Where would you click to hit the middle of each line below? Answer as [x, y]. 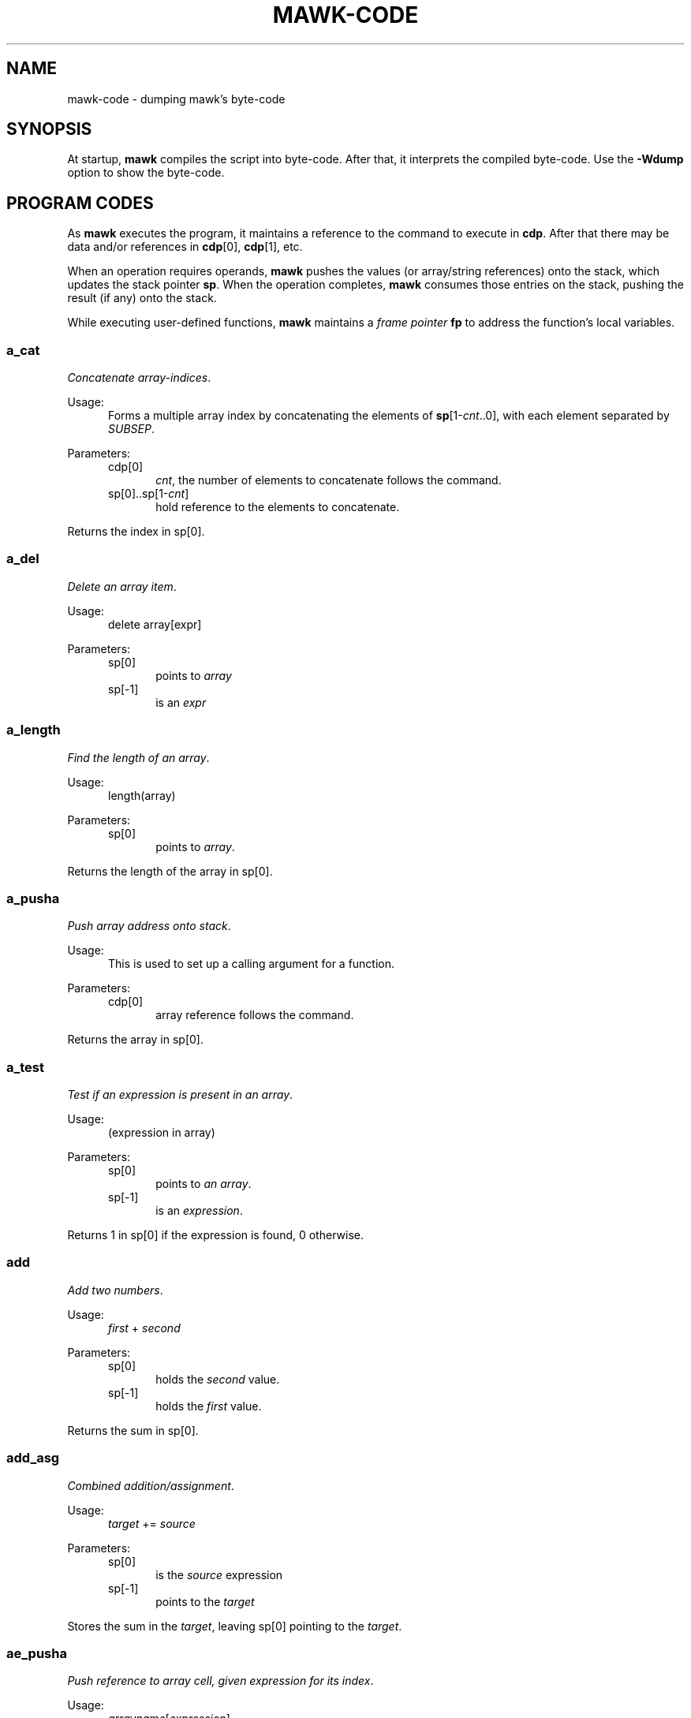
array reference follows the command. [255, 1015]
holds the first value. [209, 1406]
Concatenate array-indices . [139, 378]
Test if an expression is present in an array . [180, 1095]
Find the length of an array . [138, 757]
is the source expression [219, 1574]
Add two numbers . [115, 1290]
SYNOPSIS [49, 129]
